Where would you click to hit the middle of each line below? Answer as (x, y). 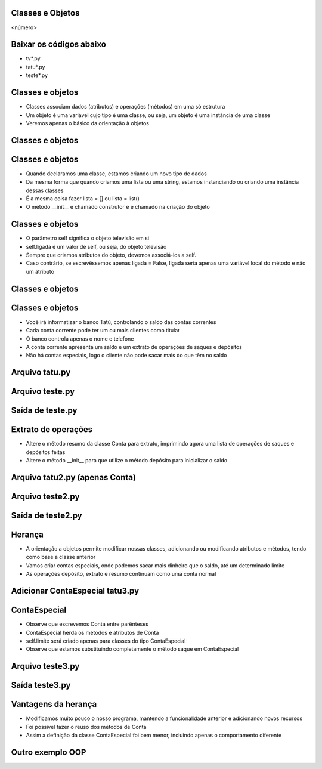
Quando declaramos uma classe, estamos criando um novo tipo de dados (116, 174)
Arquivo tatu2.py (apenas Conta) (74, 477)
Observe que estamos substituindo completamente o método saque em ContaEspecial (132, 649)
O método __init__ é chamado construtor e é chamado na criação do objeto (118, 207)
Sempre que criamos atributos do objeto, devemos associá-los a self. (111, 255)
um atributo (40, 271)
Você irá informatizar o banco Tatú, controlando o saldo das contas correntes (121, 322)
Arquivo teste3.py (45, 666)
